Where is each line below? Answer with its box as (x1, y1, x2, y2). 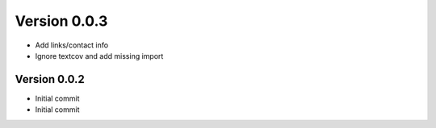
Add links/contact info (35, 40, 109, 50)
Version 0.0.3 (15, 12, 108, 30)
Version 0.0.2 (15, 72, 85, 86)
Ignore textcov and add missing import (35, 51, 164, 60)
